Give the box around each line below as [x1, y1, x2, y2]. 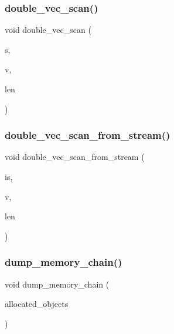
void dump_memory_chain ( [5, 278, 110, 290]
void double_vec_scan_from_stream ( [5, 151, 145, 163]
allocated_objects [5, 298, 69, 310]
